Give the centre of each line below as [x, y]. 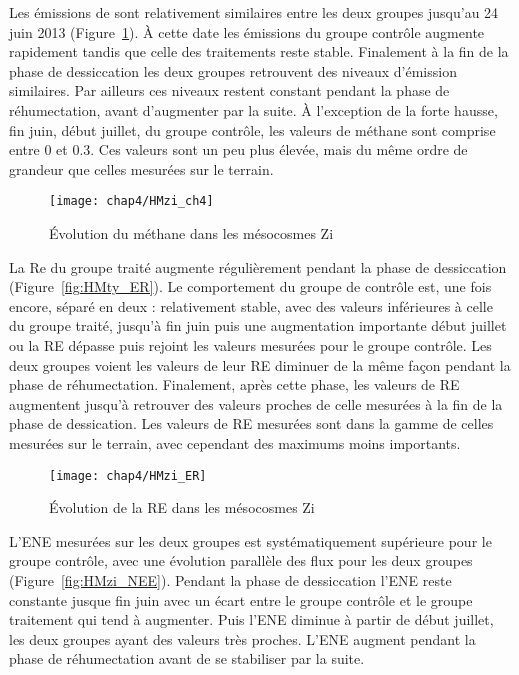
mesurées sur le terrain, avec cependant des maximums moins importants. [235, 442]
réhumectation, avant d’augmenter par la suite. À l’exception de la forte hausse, [253, 109]
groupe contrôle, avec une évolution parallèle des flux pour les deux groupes [241, 560]
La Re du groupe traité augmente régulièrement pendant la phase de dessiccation [258, 266]
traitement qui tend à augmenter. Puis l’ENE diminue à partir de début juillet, [251, 619]
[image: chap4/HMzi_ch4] [131, 201]
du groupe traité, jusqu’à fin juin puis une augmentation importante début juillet [258, 325]
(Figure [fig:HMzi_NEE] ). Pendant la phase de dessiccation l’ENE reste [230, 579]
